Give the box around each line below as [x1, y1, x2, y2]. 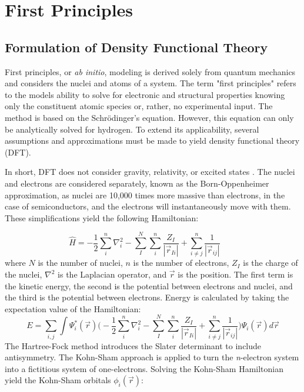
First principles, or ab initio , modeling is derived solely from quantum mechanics [5, 65, 296, 77]
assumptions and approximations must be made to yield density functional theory [5, 134, 300, 147]
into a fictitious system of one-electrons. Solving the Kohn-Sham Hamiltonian [5, 362, 284, 374]
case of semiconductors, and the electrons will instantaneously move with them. [5, 200, 291, 212]
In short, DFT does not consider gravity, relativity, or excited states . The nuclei [5, 165, 295, 178]
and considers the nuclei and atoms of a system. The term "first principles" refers [5, 77, 296, 89]
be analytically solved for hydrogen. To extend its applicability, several [5, 123, 259, 135]
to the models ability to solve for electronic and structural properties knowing [5, 88, 285, 100]
